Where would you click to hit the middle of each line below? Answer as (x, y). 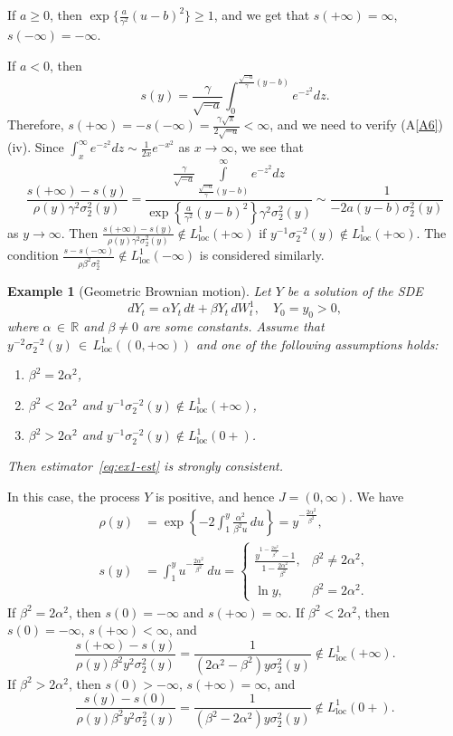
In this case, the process (74, 496)
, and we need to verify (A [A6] (354, 124)
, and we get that (262, 14)
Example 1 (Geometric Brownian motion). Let (139, 291)
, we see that (269, 147)
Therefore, (36, 124)
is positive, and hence (215, 496)
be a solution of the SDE (355, 291)
